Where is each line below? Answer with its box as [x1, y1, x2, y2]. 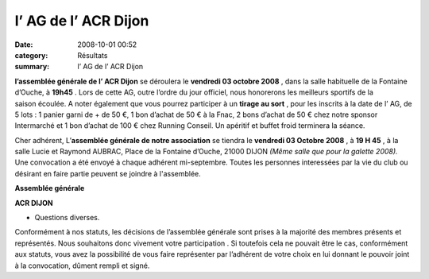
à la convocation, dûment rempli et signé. [14, 261, 150, 270]
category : [14, 50, 48, 60]
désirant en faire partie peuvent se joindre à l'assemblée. [14, 169, 202, 178]
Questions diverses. [34, 213, 100, 223]
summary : [14, 62, 50, 72]
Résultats [77, 50, 108, 60]
